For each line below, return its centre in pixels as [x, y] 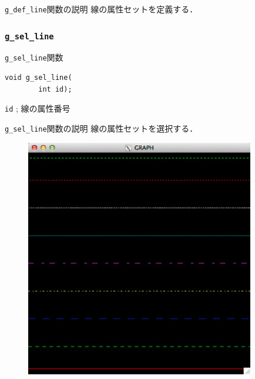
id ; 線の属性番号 [38, 108]
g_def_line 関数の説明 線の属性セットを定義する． [101, 9]
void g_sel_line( [38, 78]
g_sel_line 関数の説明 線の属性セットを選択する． [101, 128]
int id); [55, 89]
